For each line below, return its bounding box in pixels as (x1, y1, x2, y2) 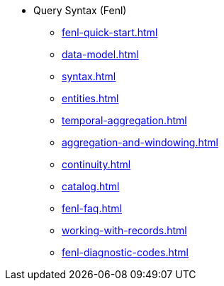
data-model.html (62, 48, 139, 60)
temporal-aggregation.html (62, 114, 187, 126)
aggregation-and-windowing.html (62, 136, 218, 148)
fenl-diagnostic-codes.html (62, 246, 189, 258)
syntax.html (62, 70, 116, 82)
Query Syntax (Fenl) (33, 4, 127, 16)
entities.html (62, 92, 119, 104)
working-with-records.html (62, 224, 187, 236)
